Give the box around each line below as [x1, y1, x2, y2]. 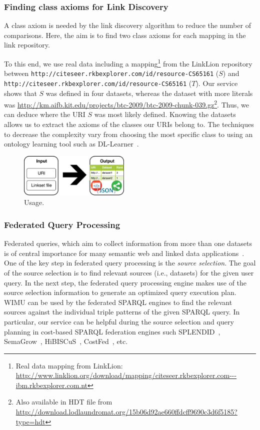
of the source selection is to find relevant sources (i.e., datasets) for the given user [4, 267, 254, 277]
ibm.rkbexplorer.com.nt [15, 379, 88, 390]
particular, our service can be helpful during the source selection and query [4, 316, 234, 326]
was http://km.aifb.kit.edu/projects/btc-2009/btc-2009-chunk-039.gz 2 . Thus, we [4, 98, 249, 109]
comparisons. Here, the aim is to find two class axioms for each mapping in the [4, 29, 246, 40]
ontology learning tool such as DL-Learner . [4, 138, 139, 149]
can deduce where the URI [4, 109, 85, 119]
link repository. [4, 39, 50, 50]
